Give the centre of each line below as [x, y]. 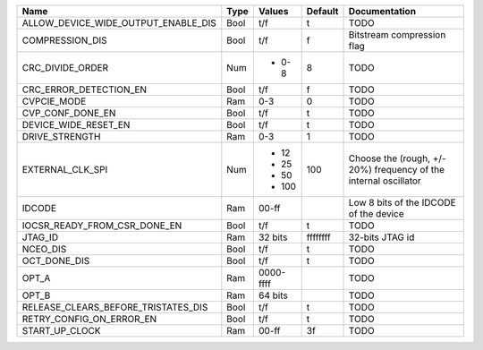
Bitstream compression [397, 34]
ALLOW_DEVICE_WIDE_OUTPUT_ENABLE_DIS [119, 23]
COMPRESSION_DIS [64, 40]
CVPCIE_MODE [54, 101]
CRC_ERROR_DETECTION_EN [85, 90]
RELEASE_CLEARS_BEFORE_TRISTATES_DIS [115, 307]
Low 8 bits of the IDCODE [402, 203]
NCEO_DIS [44, 249]
